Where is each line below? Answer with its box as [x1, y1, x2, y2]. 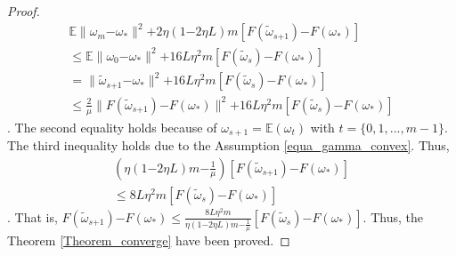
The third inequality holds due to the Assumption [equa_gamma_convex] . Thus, [7, 136, 450, 154]
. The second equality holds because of [7, 117, 217, 136]
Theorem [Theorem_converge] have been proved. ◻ [7, 231, 290, 250]
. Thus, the [362, 207, 423, 226]
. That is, [7, 207, 58, 226]
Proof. [7, 2, 40, 20]
